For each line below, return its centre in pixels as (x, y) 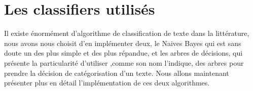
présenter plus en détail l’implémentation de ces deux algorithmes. (107, 83)
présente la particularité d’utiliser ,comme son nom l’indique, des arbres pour (124, 62)
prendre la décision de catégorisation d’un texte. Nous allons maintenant (117, 73)
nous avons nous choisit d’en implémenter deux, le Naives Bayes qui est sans (123, 43)
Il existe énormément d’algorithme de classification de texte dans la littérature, (127, 33)
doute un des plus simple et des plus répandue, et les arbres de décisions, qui (123, 53)
